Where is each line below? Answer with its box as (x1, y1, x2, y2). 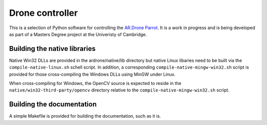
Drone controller (9, 7, 78, 18)
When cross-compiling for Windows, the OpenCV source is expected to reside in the (9, 81, 181, 86)
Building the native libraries (9, 44, 96, 53)
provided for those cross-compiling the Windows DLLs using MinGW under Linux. (9, 71, 176, 77)
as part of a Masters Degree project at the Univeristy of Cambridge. (9, 31, 147, 37)
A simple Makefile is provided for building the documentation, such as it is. (9, 113, 161, 119)
